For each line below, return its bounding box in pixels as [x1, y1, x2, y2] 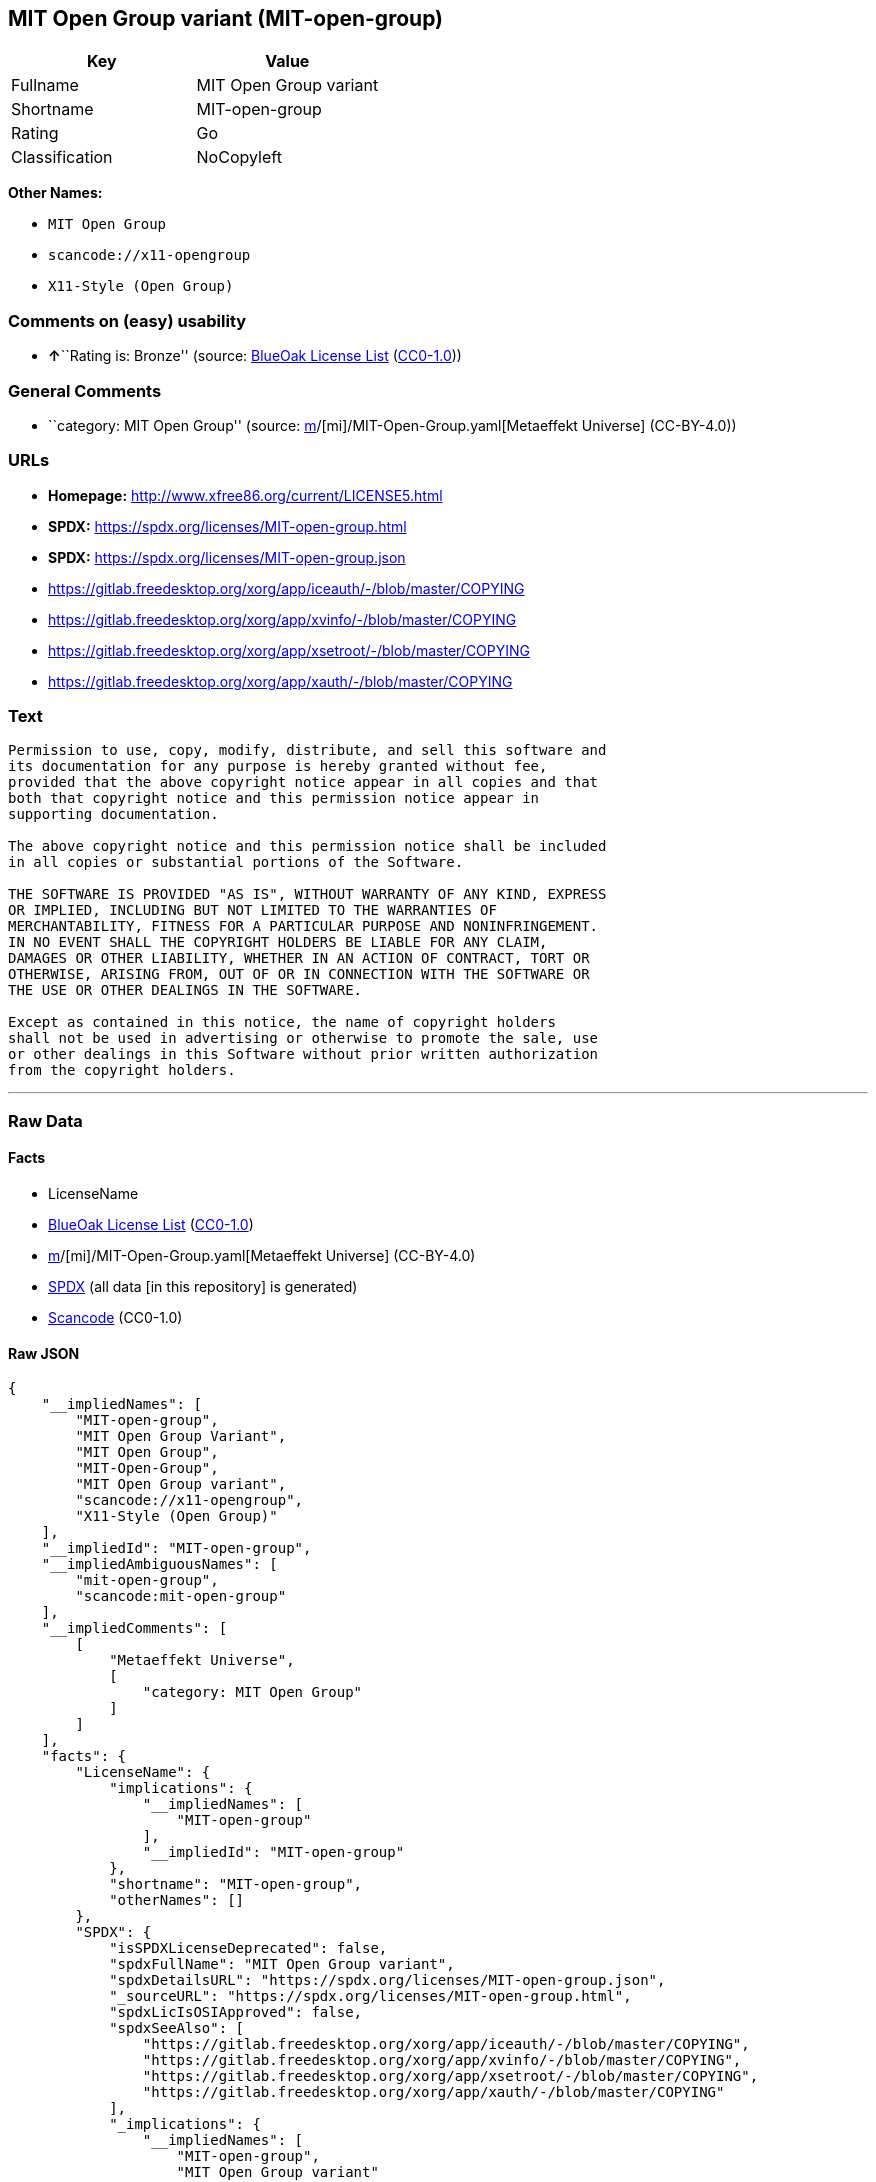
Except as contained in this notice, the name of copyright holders [8, 1014, 556, 1031]
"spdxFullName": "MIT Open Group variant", [109, 1956, 455, 1973]
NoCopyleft [196, 147, 282, 168]
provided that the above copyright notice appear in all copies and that [8, 774, 599, 791]
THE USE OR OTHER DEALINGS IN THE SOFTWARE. [8, 982, 363, 999]
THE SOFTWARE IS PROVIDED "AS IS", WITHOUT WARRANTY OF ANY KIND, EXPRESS [8, 886, 607, 903]
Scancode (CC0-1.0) [48, 1309, 183, 1327]
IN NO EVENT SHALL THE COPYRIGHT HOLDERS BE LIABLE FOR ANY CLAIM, [8, 934, 548, 951]
